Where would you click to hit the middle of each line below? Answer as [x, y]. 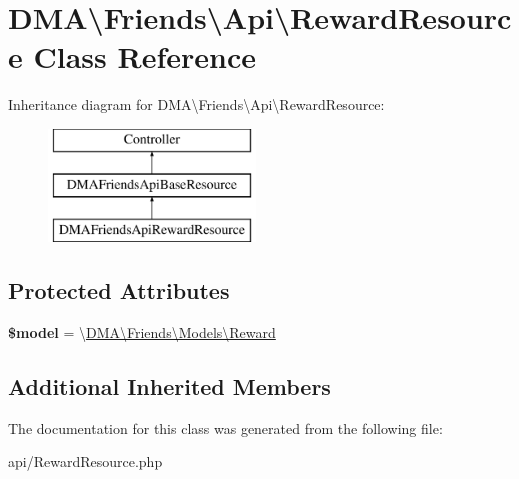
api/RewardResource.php [85, 461]
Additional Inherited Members [169, 386]
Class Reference [144, 56]
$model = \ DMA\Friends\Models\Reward [142, 332]
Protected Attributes [119, 290]
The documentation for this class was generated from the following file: [225, 427]
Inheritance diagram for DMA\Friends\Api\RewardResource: [196, 104]
